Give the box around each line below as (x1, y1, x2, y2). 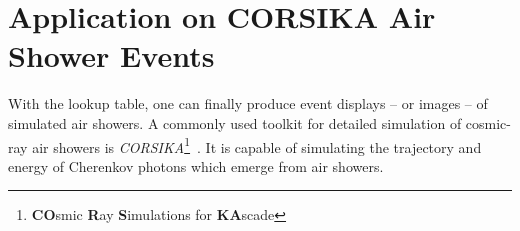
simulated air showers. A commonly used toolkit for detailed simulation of (8, 112, 462, 133)
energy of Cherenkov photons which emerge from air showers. (8, 155, 384, 176)
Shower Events (8, 35, 215, 76)
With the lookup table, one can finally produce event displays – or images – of (8, 93, 488, 114)
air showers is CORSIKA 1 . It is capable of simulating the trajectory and (32, 133, 482, 157)
